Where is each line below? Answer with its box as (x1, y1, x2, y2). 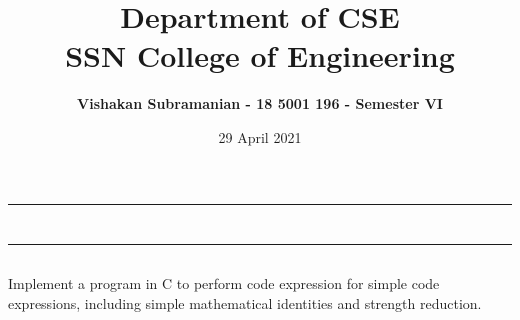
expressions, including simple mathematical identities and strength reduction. (8, 292, 482, 313)
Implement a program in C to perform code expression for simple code (8, 273, 440, 294)
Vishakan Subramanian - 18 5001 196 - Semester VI (77, 93, 443, 114)
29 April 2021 (218, 126, 302, 147)
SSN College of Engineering (65, 35, 455, 76)
